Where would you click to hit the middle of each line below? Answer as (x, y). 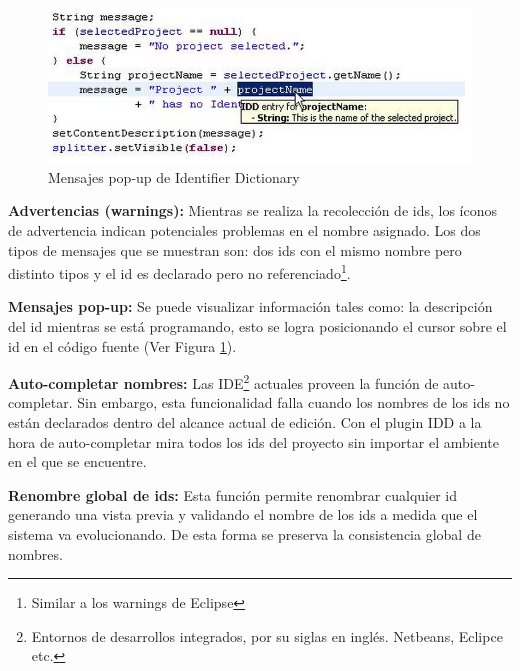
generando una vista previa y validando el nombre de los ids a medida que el (243, 514)
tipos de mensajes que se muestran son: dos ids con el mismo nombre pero (235, 249)
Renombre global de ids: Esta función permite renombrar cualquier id (232, 494)
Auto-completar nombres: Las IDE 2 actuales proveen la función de (223, 381)
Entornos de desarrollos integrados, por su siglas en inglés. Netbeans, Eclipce (267, 635)
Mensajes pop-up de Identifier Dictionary (174, 176)
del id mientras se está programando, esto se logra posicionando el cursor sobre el (257, 326)
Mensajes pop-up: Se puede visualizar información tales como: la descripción (250, 306)
